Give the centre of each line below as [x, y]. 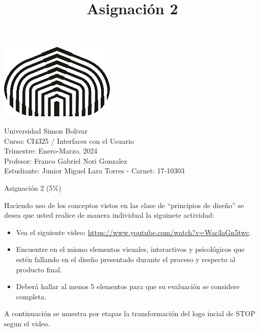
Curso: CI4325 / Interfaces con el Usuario [69, 141]
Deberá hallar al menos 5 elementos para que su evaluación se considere [128, 286]
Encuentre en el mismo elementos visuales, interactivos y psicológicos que [130, 249]
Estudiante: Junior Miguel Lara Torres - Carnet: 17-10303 [94, 171]
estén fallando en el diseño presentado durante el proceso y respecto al [126, 259]
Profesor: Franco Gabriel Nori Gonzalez [66, 160]
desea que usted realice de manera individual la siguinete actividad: [109, 215]
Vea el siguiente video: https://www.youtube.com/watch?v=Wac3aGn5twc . [134, 232]
